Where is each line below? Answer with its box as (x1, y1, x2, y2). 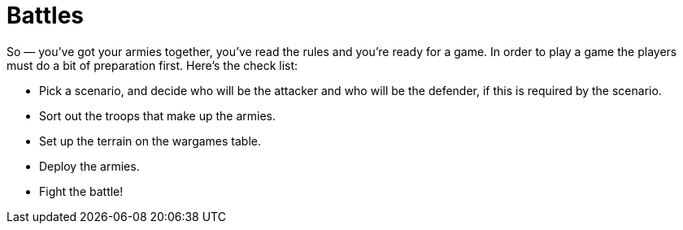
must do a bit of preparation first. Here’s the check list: (7, 58, 298, 72)
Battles (7, 2, 85, 29)
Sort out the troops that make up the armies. (39, 108, 276, 123)
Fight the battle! (39, 184, 124, 198)
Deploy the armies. (39, 158, 140, 173)
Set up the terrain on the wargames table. (39, 133, 262, 148)
